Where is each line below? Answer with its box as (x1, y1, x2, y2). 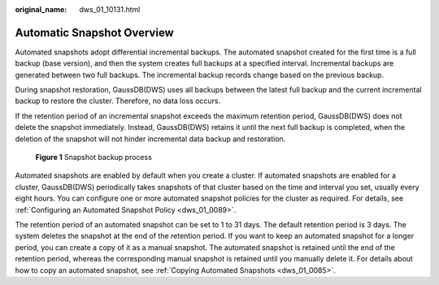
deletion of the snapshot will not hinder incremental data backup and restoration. (15, 134, 286, 144)
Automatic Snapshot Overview (15, 25, 174, 40)
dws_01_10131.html (79, 5, 141, 14)
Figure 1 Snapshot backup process (35, 153, 152, 162)
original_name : (15, 5, 67, 14)
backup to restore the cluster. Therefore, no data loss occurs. (15, 96, 221, 106)
